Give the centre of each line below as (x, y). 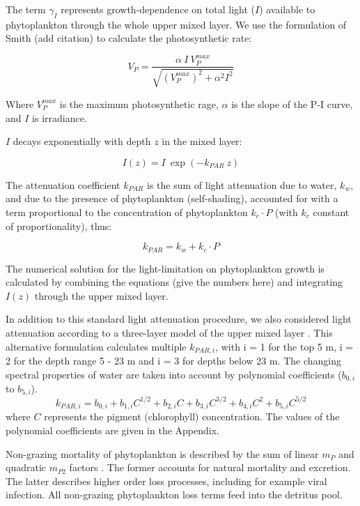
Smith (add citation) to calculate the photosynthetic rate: (129, 38)
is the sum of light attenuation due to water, (242, 184)
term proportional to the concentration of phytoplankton (127, 212)
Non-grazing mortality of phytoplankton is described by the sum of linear (162, 453)
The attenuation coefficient (63, 184)
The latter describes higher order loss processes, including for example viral (166, 481)
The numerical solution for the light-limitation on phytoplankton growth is (165, 268)
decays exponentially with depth (82, 141)
